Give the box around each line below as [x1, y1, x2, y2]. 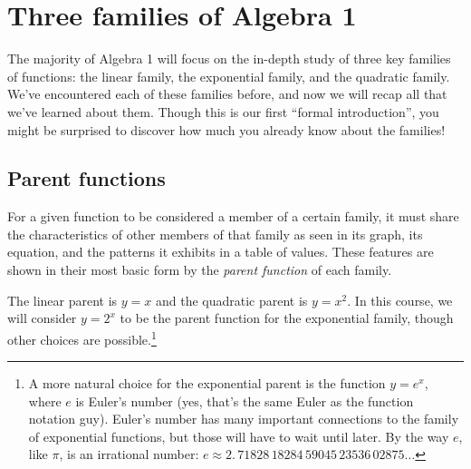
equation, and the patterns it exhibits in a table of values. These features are [7, 242, 434, 261]
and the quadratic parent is [155, 290, 308, 309]
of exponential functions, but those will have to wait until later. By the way [28, 426, 449, 445]
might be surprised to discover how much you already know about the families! [7, 120, 446, 139]
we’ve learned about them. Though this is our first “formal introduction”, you [7, 102, 439, 121]
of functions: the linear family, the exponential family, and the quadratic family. [7, 66, 450, 85]
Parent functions [7, 164, 166, 192]
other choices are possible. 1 [7, 327, 157, 348]
